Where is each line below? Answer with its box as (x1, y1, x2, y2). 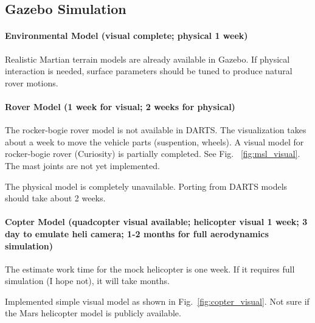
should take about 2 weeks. (5, 192, 106, 204)
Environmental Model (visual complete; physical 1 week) (5, 29, 248, 42)
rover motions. (5, 76, 58, 89)
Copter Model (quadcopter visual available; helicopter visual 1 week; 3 (5, 215, 308, 228)
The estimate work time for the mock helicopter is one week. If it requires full (5, 262, 295, 275)
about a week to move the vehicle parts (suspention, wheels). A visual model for (5, 135, 304, 148)
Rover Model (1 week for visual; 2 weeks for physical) (5, 100, 235, 113)
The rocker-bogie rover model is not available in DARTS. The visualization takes (5, 123, 306, 136)
